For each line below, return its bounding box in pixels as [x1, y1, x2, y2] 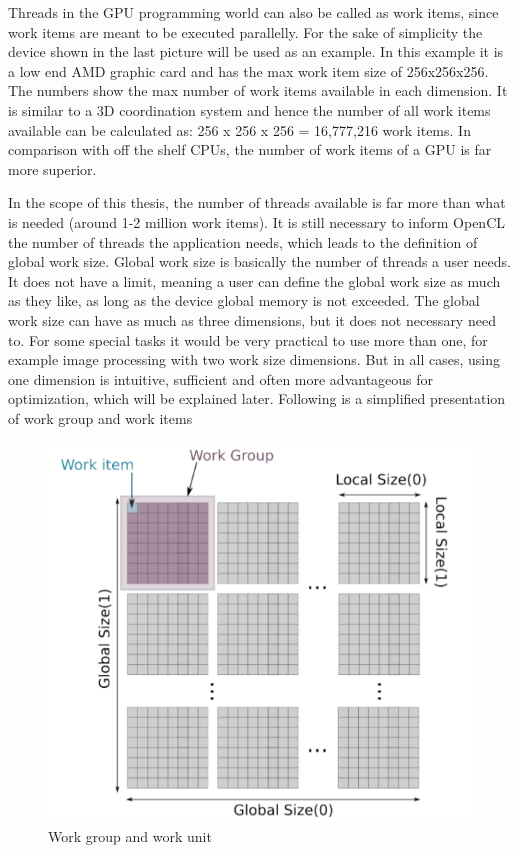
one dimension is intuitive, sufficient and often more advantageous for [8, 368, 434, 389]
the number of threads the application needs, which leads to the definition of [8, 231, 478, 252]
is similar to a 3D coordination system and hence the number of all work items [8, 99, 491, 120]
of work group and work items [8, 407, 193, 428]
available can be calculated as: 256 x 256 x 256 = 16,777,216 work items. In [8, 119, 471, 140]
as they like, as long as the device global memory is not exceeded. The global [8, 290, 480, 311]
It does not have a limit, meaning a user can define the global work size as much [8, 270, 501, 291]
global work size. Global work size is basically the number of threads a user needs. [8, 251, 511, 272]
